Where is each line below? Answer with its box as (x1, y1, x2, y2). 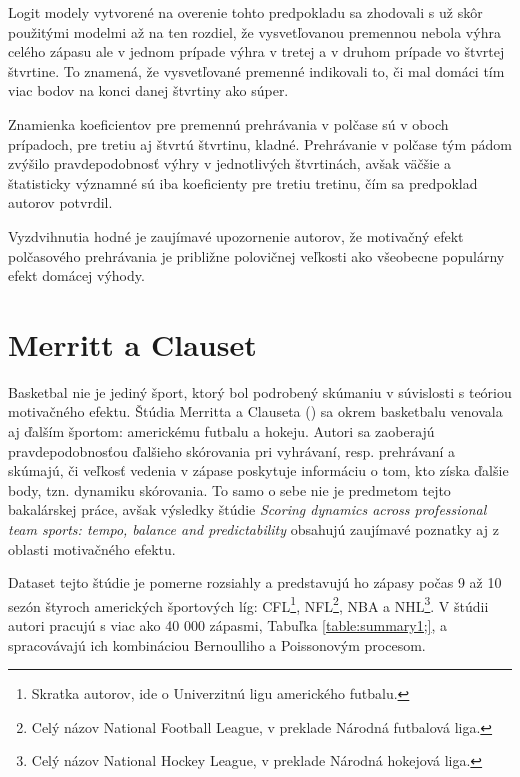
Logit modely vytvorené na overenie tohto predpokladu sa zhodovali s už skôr (8, 2, 483, 22)
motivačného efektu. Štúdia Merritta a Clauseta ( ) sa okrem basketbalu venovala (8, 401, 503, 422)
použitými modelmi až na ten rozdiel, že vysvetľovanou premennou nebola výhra (8, 21, 501, 42)
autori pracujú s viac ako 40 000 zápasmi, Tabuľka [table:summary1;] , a (8, 615, 448, 636)
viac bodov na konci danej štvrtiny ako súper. (8, 80, 289, 101)
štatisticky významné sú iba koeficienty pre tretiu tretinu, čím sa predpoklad (8, 172, 478, 193)
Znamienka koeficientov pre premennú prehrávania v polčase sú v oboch (8, 113, 449, 134)
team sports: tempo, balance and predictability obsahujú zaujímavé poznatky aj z (8, 519, 499, 539)
